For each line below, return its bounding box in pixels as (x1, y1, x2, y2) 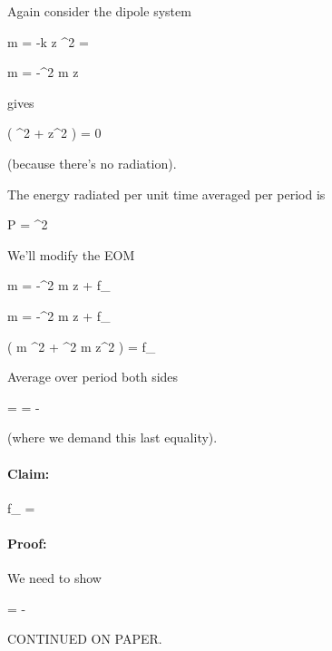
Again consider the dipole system (7, 2, 191, 20)
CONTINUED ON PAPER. (7, 629, 162, 648)
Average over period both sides (7, 367, 179, 386)
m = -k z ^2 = (7, 32, 89, 51)
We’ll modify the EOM (7, 245, 135, 264)
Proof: (7, 533, 47, 552)
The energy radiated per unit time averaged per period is (7, 184, 326, 203)
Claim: (7, 463, 50, 482)
